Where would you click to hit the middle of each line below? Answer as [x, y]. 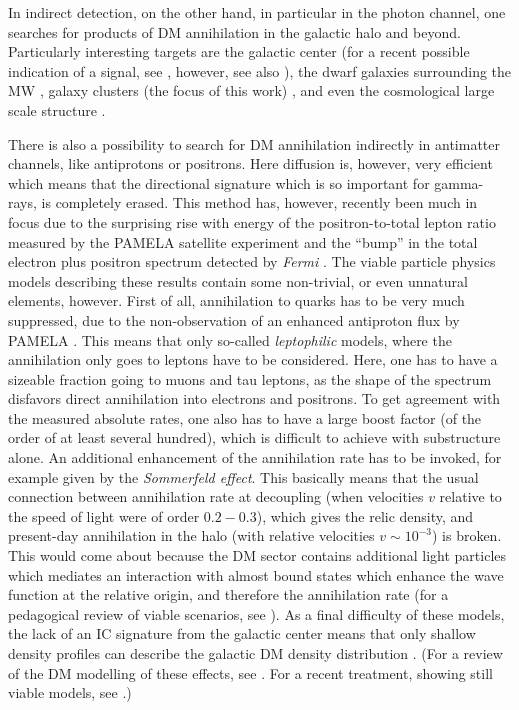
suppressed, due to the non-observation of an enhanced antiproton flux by [234, 319]
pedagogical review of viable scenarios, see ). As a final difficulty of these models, [256, 613]
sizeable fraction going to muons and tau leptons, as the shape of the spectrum [250, 378]
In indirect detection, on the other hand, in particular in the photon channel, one [257, 12]
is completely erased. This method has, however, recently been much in [259, 202]
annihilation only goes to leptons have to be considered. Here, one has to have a [253, 359]
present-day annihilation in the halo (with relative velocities [191, 535]
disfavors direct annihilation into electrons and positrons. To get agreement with [254, 398]
